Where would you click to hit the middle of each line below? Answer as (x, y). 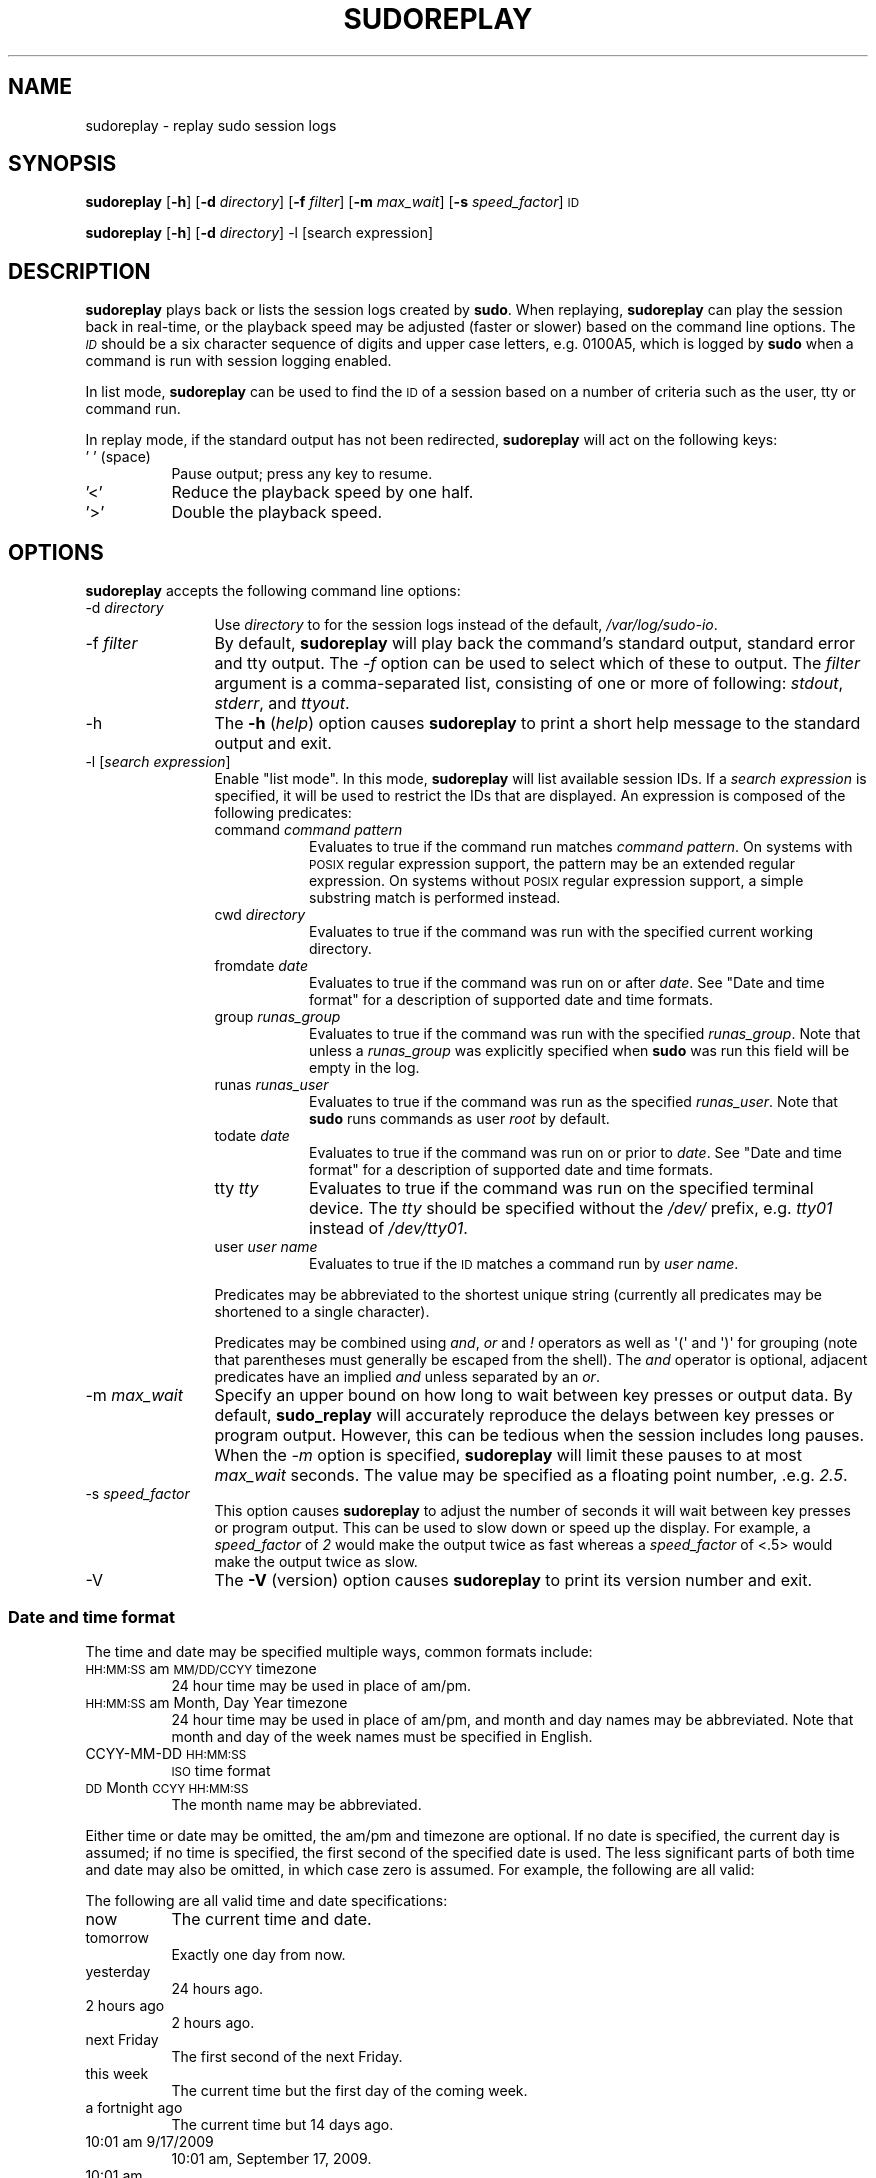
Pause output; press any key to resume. (302, 474)
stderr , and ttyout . (282, 703)
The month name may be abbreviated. (296, 1804)
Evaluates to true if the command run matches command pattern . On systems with (581, 847)
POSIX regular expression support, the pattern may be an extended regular (552, 864)
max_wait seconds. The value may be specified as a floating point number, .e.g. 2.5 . (531, 1475)
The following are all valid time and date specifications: (266, 1900)
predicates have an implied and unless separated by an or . (407, 1377)
